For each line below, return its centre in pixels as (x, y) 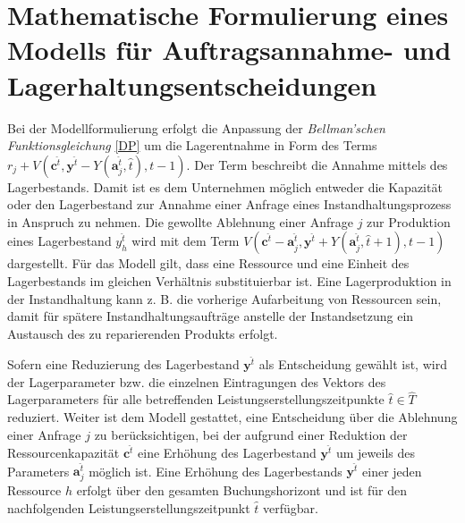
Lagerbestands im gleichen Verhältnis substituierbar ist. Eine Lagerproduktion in (229, 281)
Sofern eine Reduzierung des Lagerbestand (123, 364)
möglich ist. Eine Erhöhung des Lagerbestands (216, 471)
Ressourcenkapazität (63, 452)
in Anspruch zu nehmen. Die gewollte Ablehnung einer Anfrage (180, 221)
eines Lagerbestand (59, 241)
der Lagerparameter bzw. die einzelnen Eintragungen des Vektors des (197, 381)
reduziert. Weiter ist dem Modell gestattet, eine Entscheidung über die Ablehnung (232, 417)
